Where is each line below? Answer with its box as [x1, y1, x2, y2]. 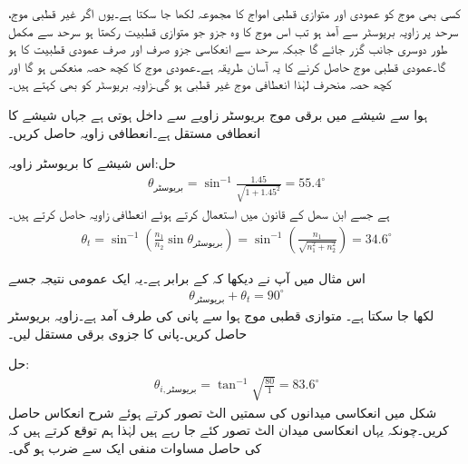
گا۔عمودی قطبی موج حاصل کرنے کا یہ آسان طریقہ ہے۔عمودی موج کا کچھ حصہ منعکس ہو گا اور [8, 56, 446, 75]
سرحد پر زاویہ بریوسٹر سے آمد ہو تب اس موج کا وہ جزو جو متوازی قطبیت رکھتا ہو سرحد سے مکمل [8, 21, 459, 40]
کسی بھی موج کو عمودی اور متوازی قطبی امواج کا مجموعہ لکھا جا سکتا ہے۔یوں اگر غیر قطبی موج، [8, 4, 461, 22]
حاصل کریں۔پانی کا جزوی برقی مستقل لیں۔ [8, 323, 248, 342]
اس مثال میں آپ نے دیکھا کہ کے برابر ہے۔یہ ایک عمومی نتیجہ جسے [8, 268, 366, 287]
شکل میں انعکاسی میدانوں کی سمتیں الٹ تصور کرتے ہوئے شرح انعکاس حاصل [8, 402, 437, 421]
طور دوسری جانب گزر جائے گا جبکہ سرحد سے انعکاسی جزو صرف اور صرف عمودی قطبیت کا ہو [8, 39, 448, 58]
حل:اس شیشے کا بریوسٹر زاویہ [8, 153, 176, 173]
